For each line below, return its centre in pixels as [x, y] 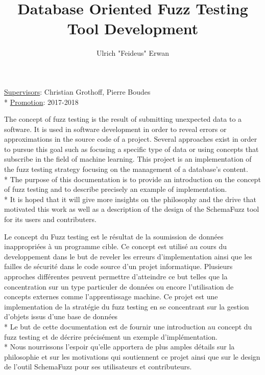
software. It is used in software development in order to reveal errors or [115, 129]
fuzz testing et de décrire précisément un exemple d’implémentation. [111, 336]
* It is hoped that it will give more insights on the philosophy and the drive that [130, 199]
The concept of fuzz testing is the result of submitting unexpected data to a [123, 119]
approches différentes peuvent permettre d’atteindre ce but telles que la [116, 276]
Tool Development [133, 28]
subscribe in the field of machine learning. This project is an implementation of [128, 159]
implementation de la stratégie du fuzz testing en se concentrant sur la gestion [127, 306]
